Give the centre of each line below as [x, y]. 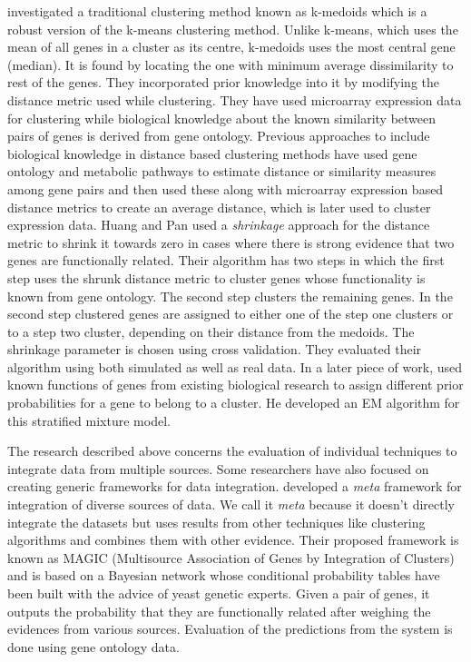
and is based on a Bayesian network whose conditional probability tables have [224, 575]
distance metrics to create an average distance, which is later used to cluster [219, 207]
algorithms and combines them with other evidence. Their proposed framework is [233, 540]
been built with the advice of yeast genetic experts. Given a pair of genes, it [219, 593]
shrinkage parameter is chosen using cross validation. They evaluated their [215, 349]
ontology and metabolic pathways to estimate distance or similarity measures [222, 171]
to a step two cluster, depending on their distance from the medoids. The [211, 331]
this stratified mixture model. [89, 420]
